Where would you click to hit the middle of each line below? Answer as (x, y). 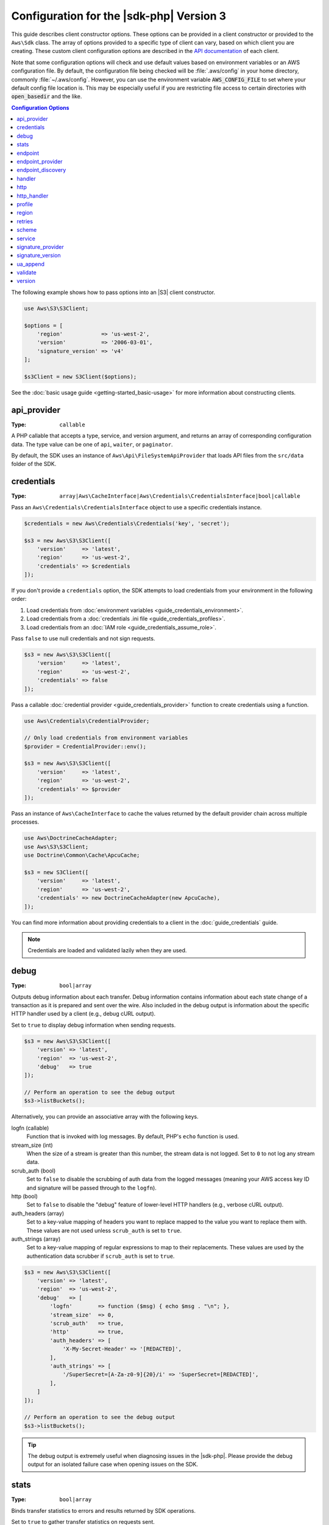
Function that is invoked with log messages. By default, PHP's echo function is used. (133, 1136)
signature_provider (40, 246)
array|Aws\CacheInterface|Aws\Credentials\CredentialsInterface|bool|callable (180, 496)
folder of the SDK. (34, 464)
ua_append (31, 264)
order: (19, 599)
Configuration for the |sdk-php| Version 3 (119, 16)
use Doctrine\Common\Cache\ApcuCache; (82, 855)
